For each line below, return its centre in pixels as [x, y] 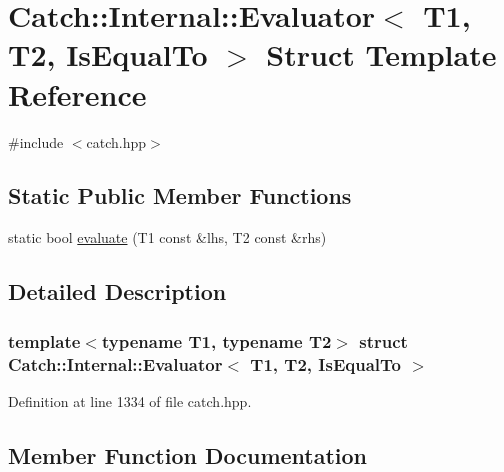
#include [36, 141]
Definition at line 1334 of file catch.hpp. [130, 400]
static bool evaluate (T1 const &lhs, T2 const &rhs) [167, 237]
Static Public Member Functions [180, 195]
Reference [77, 93]
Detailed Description [117, 291]
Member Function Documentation [188, 454]
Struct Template [381, 54]
